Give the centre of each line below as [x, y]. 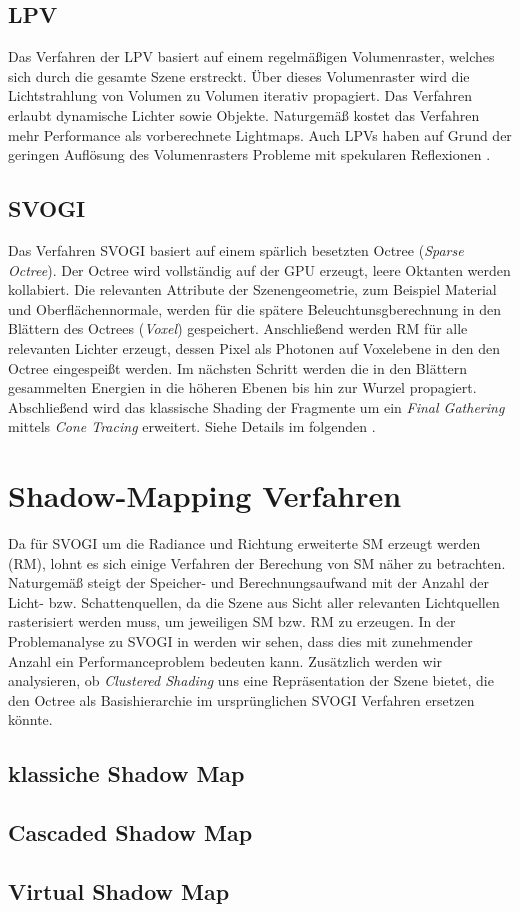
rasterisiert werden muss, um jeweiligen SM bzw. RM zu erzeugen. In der [232, 621]
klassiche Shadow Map [126, 773]
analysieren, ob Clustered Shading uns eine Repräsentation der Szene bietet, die [251, 680]
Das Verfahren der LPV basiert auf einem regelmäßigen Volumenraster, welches [251, 56]
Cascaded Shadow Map [130, 832]
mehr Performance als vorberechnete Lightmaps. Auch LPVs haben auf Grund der [260, 134]
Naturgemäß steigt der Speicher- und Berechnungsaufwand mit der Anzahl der [248, 582]
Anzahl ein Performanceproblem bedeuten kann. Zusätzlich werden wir [225, 660]
